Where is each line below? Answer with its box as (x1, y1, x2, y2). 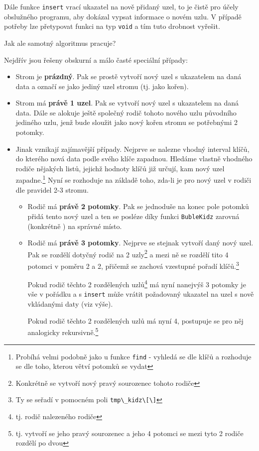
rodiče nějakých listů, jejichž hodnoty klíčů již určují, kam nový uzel (15, 163, 225, 173)
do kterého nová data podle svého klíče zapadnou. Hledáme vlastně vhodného (15, 153, 253, 164)
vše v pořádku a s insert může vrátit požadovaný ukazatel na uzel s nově (27, 289, 254, 299)
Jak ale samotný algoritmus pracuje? (4, 37, 116, 48)
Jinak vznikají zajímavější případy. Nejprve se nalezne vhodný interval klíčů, (15, 143, 250, 154)
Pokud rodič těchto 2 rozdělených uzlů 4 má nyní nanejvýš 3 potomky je (27, 278, 246, 289)
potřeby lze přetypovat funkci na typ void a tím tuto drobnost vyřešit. (4, 21, 220, 31)
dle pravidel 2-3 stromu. (15, 184, 89, 195)
